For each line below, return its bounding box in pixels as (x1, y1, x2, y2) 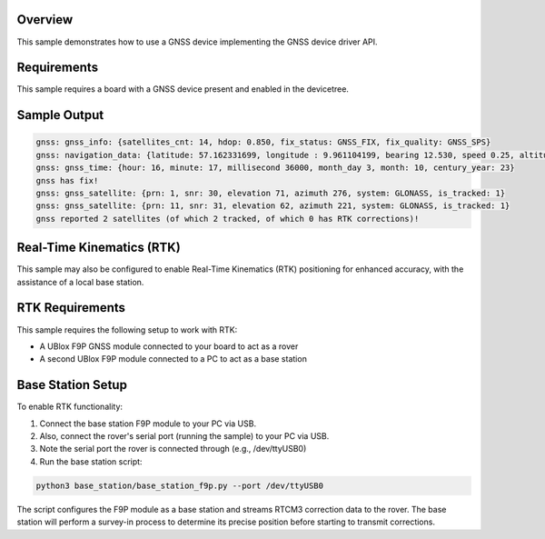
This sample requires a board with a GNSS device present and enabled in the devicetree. (16, 84, 350, 95)
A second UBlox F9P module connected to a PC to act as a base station (39, 354, 308, 364)
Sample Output (16, 107, 104, 123)
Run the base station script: (39, 455, 143, 467)
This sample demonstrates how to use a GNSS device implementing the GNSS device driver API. (16, 36, 378, 47)
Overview (16, 12, 74, 27)
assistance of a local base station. (16, 276, 144, 287)
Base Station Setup (16, 377, 127, 393)
